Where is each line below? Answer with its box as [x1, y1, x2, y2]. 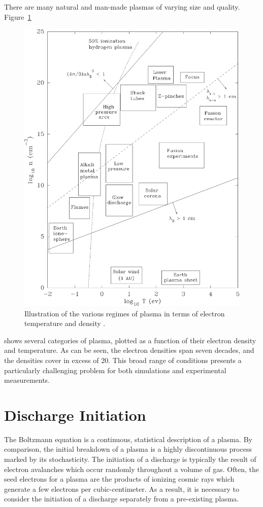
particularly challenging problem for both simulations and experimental [4, 365, 226, 375]
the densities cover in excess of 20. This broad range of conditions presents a [4, 354, 242, 365]
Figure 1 [4, 11, 31, 22]
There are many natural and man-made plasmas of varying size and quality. [4, 2, 240, 12]
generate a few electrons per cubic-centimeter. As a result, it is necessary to [4, 483, 239, 494]
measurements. [4, 375, 50, 385]
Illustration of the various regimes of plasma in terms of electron [24, 308, 225, 318]
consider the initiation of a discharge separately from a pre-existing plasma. [4, 493, 239, 504]
